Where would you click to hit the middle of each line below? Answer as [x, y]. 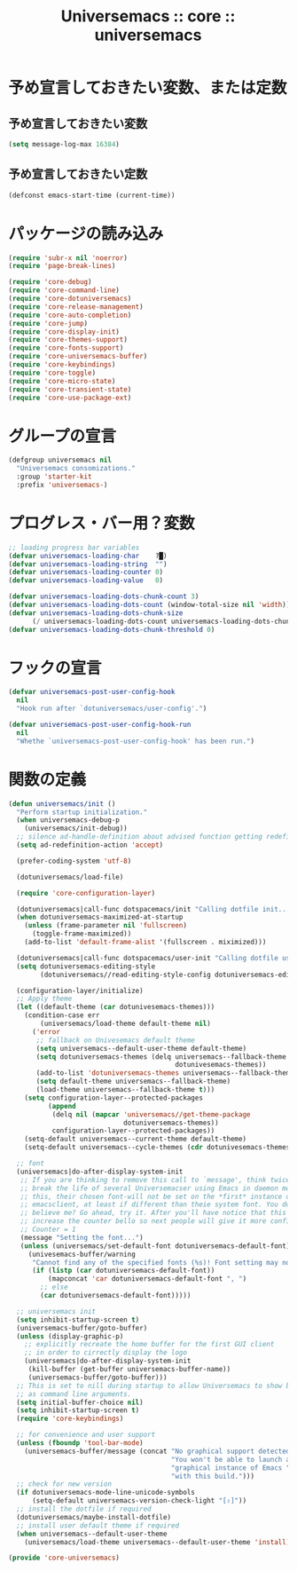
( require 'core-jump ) [48, 323]
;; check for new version [64, 1484]
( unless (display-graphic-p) [70, 1336]
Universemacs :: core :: [148, 16]
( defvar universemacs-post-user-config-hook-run [100, 725]
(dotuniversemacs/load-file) [70, 877]
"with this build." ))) [212, 1476]
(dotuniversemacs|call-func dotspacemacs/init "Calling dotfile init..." [155, 909]
